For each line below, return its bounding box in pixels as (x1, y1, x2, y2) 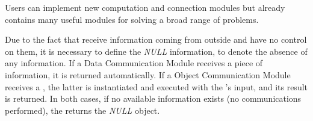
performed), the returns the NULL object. (5, 104, 160, 116)
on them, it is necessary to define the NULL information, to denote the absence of (5, 45, 308, 57)
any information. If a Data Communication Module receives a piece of (5, 57, 263, 69)
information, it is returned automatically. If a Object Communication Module (5, 68, 291, 81)
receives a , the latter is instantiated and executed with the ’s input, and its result (5, 80, 308, 93)
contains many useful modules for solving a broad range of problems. (5, 13, 259, 25)
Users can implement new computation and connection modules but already (5, 1, 285, 13)
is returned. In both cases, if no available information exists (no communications (5, 92, 302, 105)
